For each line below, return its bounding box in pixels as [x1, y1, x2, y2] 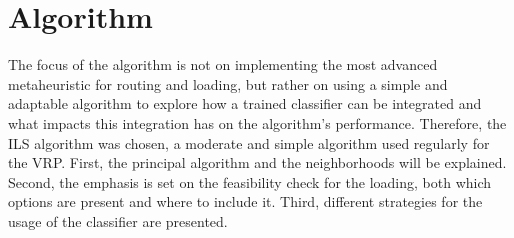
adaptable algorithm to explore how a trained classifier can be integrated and [8, 93, 482, 114]
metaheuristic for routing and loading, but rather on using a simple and [8, 73, 448, 94]
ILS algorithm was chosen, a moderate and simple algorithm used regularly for [8, 132, 490, 153]
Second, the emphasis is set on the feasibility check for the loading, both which [8, 171, 492, 192]
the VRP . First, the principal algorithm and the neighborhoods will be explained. [8, 152, 507, 173]
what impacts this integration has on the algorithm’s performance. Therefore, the [8, 112, 507, 133]
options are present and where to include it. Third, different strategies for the [8, 191, 483, 212]
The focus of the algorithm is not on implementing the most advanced [8, 54, 438, 75]
